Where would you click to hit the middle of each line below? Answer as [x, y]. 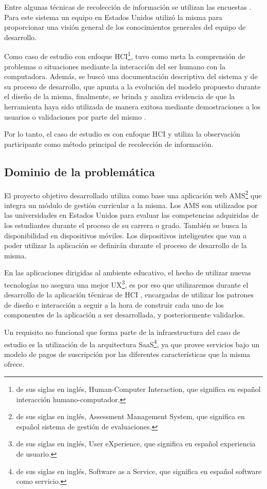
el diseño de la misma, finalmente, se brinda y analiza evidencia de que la [120, 96]
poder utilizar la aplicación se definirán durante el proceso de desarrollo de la [126, 245]
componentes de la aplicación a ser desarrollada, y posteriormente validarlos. [125, 315]
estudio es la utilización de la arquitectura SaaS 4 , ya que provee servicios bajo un [132, 343]
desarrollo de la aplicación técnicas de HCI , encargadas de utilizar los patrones [129, 295]
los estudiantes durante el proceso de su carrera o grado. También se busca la [126, 225]
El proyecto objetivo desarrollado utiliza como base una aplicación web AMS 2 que [133, 194]
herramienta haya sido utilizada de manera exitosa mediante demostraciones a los [132, 106]
